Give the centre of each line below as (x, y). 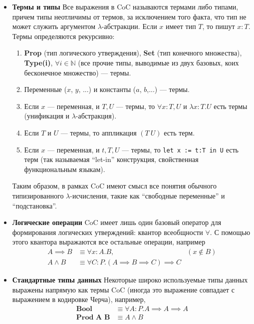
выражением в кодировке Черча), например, (79, 299)
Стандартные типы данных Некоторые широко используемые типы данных (130, 279)
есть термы (231, 106)
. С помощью (230, 232)
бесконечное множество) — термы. (78, 72)
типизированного (38, 195)
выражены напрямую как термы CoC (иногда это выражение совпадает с (123, 289)
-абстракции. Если (129, 26)
